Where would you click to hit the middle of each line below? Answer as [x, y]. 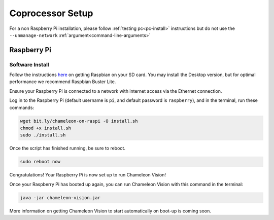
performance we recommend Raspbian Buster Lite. [63, 82]
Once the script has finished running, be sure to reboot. [67, 148]
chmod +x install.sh [45, 128]
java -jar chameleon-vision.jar [60, 197]
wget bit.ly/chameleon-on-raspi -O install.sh [79, 121]
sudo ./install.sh [43, 135]
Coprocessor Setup [51, 13]
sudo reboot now [40, 162]
